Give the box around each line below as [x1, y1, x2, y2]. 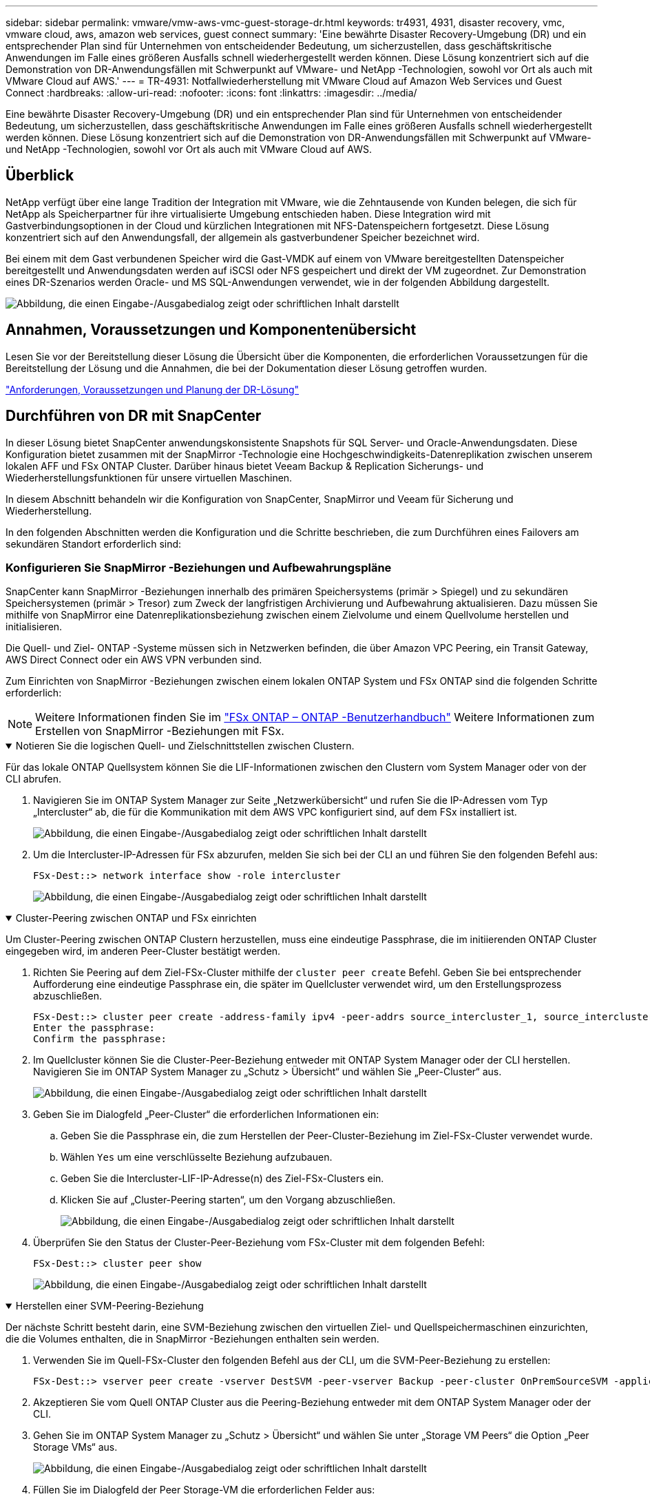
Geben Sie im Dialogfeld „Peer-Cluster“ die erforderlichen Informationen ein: [33, 1108, 379, 1121]
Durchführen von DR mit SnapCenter [6, 407, 262, 425]
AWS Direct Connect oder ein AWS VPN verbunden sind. [6, 654, 262, 666]
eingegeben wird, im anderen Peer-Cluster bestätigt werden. [6, 945, 281, 957]
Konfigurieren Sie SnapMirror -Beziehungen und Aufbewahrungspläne [6, 560, 392, 574]
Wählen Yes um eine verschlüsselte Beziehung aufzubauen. [61, 1151, 333, 1163]
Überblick [6, 167, 74, 185]
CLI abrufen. [6, 773, 62, 785]
